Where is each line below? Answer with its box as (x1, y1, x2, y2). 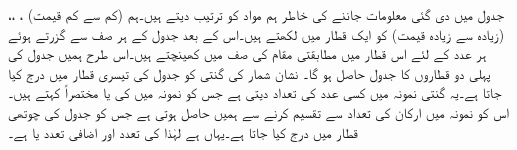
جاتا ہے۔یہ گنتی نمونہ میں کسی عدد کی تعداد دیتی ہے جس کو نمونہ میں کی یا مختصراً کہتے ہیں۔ (8, 82, 502, 103)
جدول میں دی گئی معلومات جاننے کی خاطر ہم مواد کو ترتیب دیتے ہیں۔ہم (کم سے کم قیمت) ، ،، (8, 4, 504, 24)
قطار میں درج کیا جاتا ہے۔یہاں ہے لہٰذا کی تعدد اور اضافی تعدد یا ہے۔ (8, 121, 358, 142)
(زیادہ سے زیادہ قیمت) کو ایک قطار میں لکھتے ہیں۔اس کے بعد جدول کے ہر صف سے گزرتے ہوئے (8, 23, 505, 44)
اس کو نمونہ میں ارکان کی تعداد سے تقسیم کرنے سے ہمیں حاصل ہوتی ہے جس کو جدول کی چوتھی (8, 101, 510, 122)
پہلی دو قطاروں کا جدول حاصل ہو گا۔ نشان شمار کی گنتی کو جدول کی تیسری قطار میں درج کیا (8, 62, 491, 83)
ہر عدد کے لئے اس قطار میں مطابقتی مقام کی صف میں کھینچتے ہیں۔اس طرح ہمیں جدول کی (8, 43, 487, 64)
